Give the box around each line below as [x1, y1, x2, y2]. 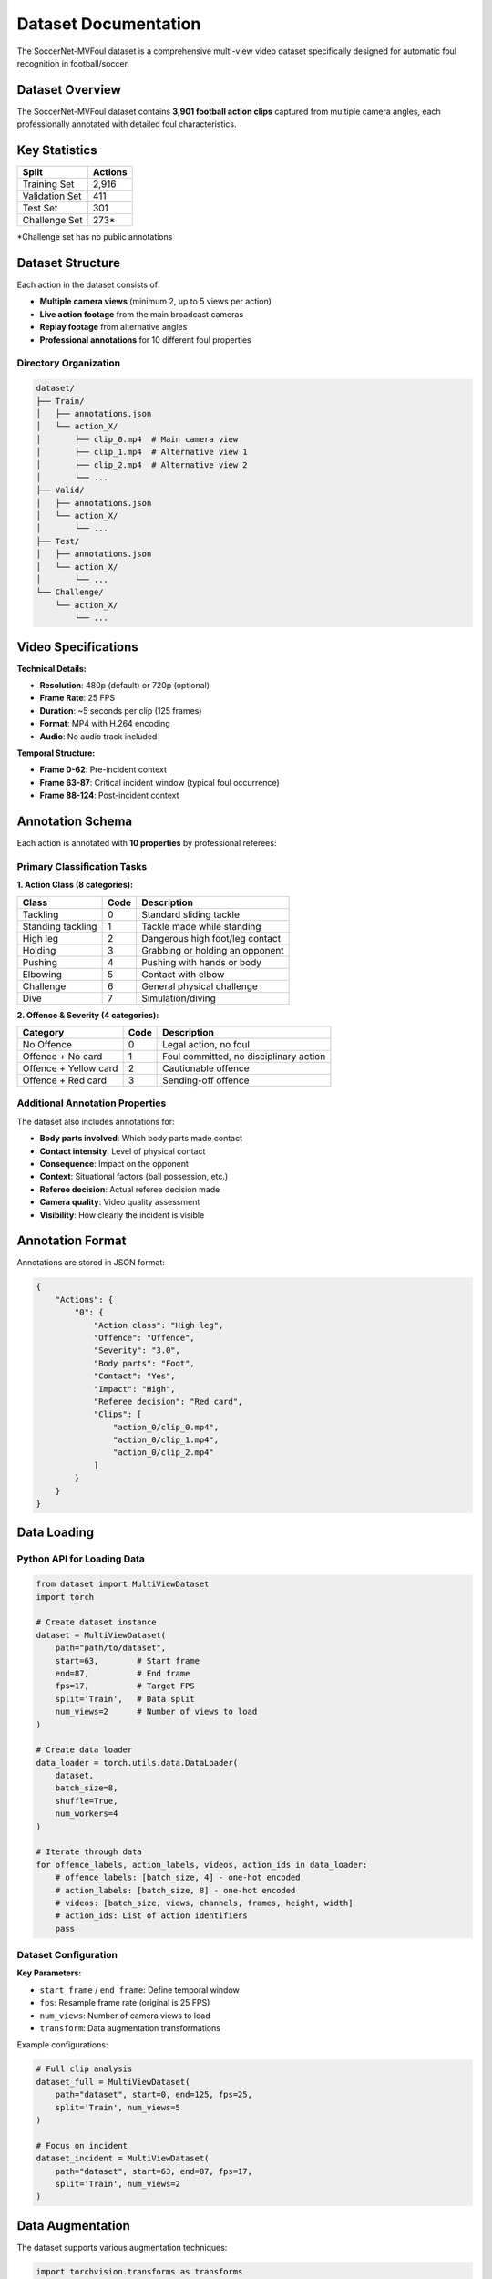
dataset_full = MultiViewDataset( [36, 2077, 190, 2087]
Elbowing [22, 967, 63, 980]
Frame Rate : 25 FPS [39, 693, 116, 704]
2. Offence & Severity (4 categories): [16, 1009, 159, 1020]
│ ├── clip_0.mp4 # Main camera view [36, 434, 239, 444]
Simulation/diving [141, 992, 216, 1005]
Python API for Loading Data [16, 1552, 146, 1565]
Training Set [22, 178, 75, 191]
